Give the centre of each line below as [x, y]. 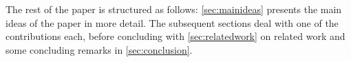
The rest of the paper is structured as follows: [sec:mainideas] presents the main [174, 9]
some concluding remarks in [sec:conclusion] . [99, 49]
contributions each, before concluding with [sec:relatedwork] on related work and [175, 36]
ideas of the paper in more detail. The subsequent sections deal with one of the [172, 22]
